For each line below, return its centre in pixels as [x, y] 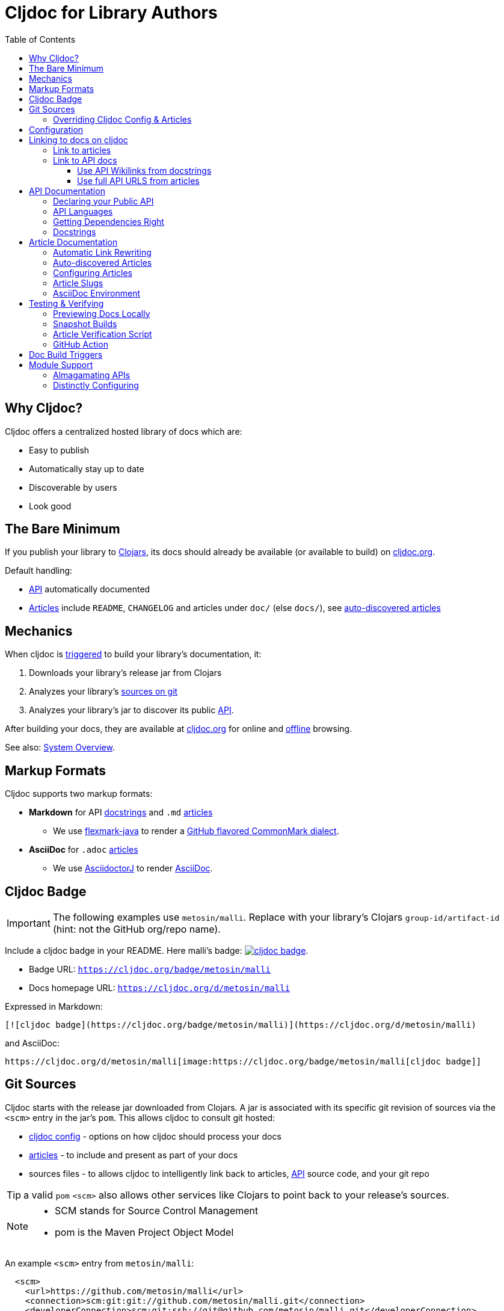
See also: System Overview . [60, 748]
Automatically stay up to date [87, 468]
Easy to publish [59, 450]
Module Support [61, 364]
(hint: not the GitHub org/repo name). [137, 929]
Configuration [56, 129]
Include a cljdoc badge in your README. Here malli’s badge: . [157, 950]
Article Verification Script [103, 334]
